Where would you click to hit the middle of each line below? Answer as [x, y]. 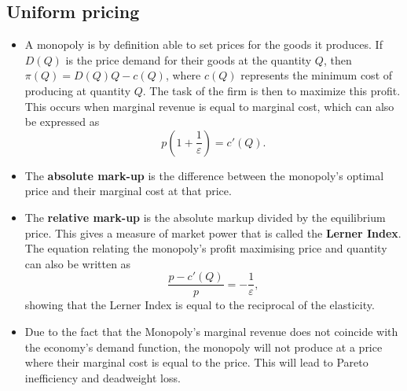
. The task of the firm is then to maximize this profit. [271, 90]
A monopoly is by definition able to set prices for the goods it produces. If [203, 44]
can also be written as [78, 263]
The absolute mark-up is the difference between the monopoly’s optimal [204, 175]
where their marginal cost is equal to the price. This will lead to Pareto [196, 362]
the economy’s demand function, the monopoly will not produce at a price [203, 347]
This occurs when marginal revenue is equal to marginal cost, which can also [209, 106]
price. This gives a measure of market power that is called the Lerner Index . [213, 232]
